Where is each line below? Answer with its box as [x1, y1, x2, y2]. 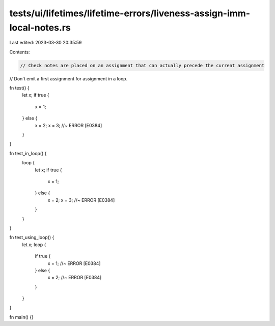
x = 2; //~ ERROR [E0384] [47, 275, 102, 281]
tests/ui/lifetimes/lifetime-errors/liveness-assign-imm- [9, 8, 251, 19]
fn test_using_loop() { [9, 234, 54, 241]
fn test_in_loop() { [9, 150, 47, 156]
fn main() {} [9, 314, 34, 320]
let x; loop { [22, 242, 46, 248]
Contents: [9, 49, 30, 55]
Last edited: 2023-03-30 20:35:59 [9, 40, 82, 46]
